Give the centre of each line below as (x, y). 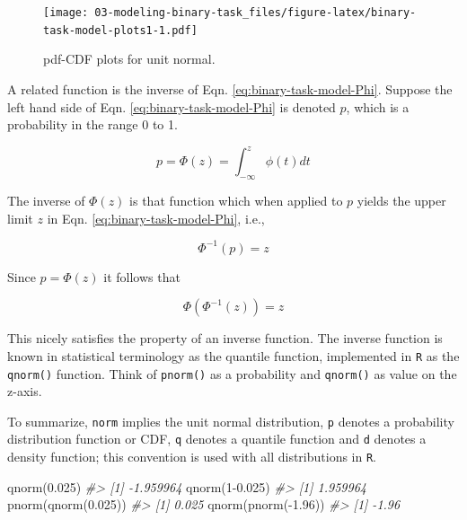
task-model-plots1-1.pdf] (120, 30)
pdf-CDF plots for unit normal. (129, 59)
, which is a (378, 106)
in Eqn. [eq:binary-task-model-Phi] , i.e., (156, 218)
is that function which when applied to (236, 200)
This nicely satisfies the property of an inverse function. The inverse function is (225, 338)
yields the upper (401, 200)
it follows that (142, 276)
